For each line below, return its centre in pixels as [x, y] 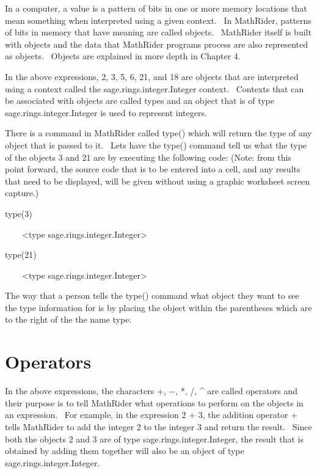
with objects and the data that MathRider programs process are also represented [156, 44]
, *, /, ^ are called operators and [236, 391]
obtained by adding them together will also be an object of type [125, 451]
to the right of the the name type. [68, 319]
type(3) [19, 213]
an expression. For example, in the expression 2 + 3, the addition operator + [151, 415]
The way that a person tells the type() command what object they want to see [152, 295]
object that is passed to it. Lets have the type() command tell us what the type [156, 145]
